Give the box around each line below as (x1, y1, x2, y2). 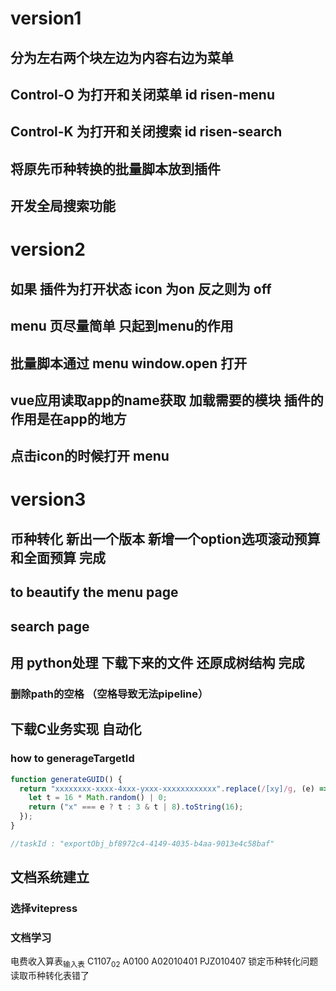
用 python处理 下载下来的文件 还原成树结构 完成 (10, 655, 305, 672)
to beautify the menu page (10, 584, 179, 601)
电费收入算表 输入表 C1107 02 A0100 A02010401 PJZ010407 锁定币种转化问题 (10, 955, 319, 970)
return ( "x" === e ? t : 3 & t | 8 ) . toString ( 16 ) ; (28, 802, 244, 812)
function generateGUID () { (10, 774, 123, 784)
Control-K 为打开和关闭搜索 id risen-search (10, 123, 283, 141)
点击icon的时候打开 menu (10, 448, 170, 465)
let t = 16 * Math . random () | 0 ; (28, 793, 168, 803)
